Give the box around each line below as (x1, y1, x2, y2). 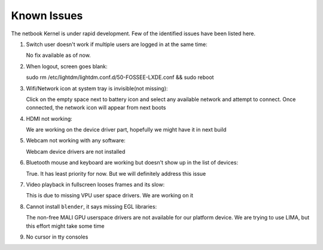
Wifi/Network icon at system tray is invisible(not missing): (26, 84, 168, 92)
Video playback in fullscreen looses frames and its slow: (26, 181, 165, 188)
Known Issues (11, 9, 83, 22)
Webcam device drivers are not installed (26, 148, 126, 155)
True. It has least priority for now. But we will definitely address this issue (26, 170, 206, 177)
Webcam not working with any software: (26, 137, 126, 144)
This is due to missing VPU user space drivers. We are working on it (26, 192, 194, 199)
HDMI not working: (26, 115, 73, 122)
